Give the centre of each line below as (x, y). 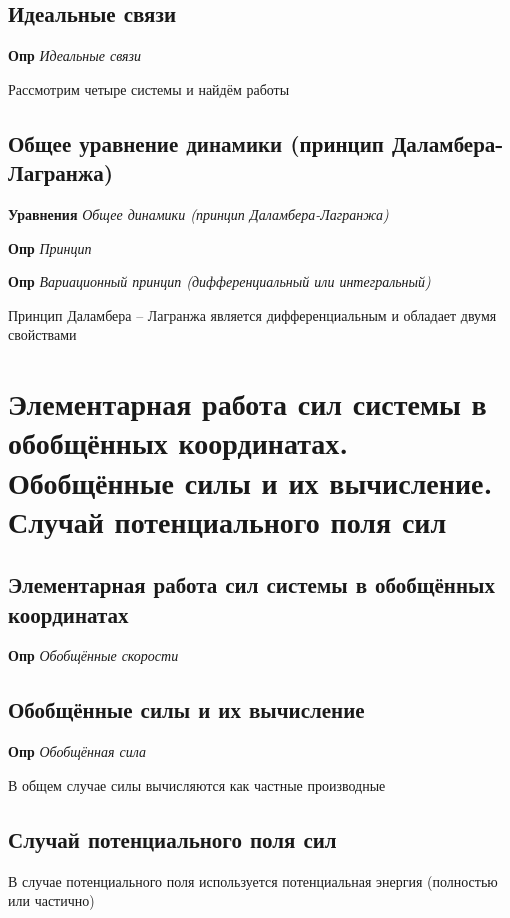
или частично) (51, 900)
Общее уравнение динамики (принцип (196, 142)
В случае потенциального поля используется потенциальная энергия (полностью (253, 880)
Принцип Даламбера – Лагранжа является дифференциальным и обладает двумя (252, 314)
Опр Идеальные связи (75, 55)
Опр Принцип (50, 247)
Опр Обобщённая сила (77, 751)
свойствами (42, 334)
